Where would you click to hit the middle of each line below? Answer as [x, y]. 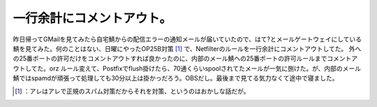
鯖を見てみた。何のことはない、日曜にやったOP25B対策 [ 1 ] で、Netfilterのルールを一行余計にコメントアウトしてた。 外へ [187, 48]
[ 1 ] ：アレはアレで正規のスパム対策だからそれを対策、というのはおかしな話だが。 [133, 91]
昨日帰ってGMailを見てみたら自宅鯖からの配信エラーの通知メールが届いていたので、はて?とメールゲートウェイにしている [187, 39]
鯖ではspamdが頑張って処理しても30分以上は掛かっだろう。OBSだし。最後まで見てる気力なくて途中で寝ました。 [176, 78]
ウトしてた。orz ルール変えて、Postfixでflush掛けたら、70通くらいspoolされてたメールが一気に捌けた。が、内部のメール [187, 68]
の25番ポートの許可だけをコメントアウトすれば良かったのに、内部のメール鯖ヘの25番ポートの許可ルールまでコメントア [185, 59]
